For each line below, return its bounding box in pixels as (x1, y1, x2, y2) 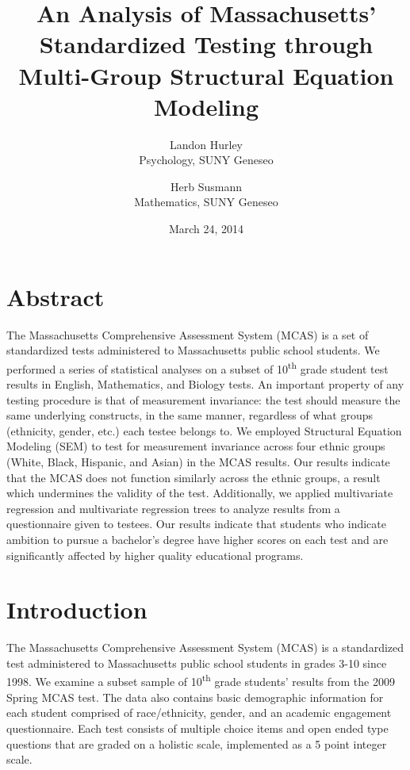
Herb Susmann (171, 178, 242, 194)
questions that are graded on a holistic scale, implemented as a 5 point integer (6, 735, 387, 752)
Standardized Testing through (39, 28, 374, 60)
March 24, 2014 (168, 220, 244, 237)
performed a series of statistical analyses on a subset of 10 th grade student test (6, 358, 389, 377)
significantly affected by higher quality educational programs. (6, 546, 304, 563)
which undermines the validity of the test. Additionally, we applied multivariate (6, 485, 393, 501)
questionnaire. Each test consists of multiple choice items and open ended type (6, 719, 389, 736)
